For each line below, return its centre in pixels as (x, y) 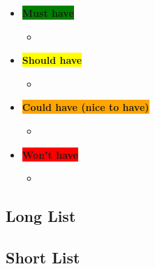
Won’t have (50, 154)
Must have (48, 13)
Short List (43, 257)
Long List (41, 216)
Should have (52, 60)
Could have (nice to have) (86, 107)
